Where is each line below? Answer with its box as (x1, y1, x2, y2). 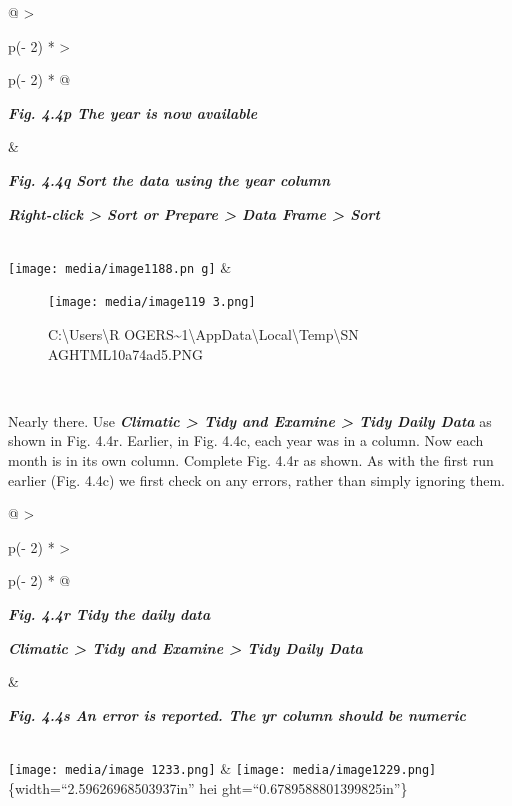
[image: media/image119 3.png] (48, 295, 256, 310)
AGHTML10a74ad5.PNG (48, 343, 203, 364)
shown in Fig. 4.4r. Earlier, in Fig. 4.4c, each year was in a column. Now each (8, 430, 484, 451)
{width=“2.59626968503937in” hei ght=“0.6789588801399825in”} (8, 777, 408, 798)
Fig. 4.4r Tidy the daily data (8, 604, 211, 624)
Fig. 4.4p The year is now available (8, 102, 258, 123)
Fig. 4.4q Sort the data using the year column (8, 169, 331, 190)
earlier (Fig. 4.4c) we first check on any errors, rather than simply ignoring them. (8, 469, 505, 490)
